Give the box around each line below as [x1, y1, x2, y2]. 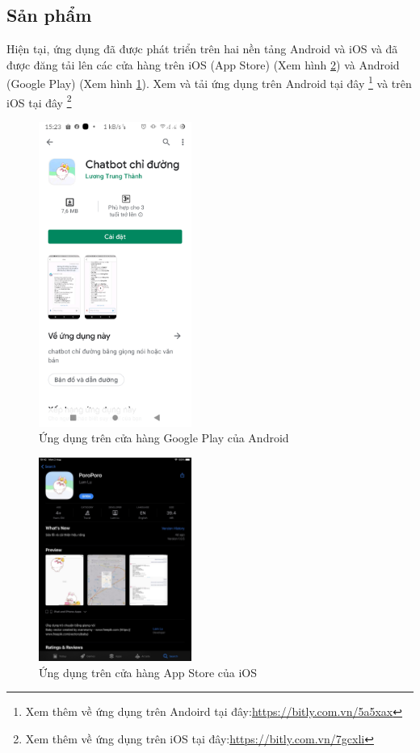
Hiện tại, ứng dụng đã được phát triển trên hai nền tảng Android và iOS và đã [6, 40, 398, 57]
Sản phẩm [6, 2, 92, 27]
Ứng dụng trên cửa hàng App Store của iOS [39, 663, 258, 680]
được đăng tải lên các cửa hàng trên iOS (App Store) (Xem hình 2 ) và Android [6, 56, 400, 73]
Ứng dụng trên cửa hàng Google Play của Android [39, 429, 289, 446]
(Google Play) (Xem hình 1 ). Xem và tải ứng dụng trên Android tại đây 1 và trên [6, 73, 412, 92]
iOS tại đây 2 [6, 91, 72, 111]
